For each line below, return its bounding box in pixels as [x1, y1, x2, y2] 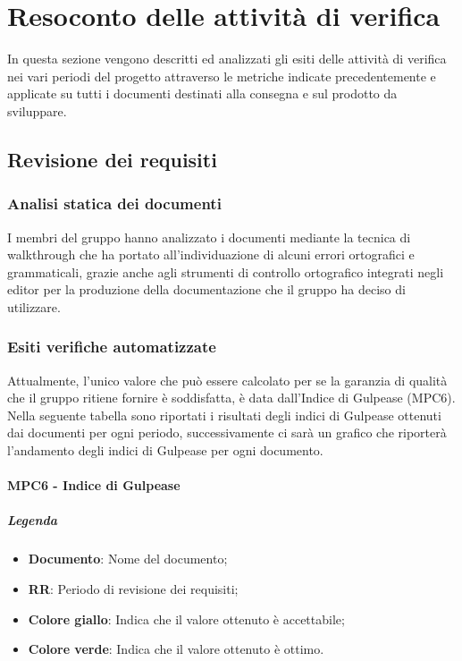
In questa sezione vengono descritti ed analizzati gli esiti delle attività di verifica [7, 49, 447, 68]
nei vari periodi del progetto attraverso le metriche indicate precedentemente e [7, 66, 436, 85]
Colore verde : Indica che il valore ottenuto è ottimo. [28, 640, 324, 658]
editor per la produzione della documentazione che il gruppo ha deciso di [7, 280, 406, 299]
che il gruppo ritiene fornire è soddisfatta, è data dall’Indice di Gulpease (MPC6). [7, 388, 456, 407]
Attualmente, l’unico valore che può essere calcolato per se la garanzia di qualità [7, 370, 448, 389]
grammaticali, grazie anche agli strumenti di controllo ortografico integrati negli [7, 262, 444, 281]
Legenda [7, 511, 58, 530]
